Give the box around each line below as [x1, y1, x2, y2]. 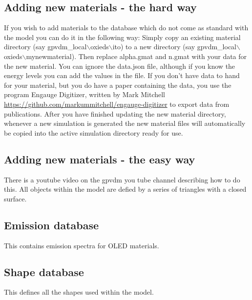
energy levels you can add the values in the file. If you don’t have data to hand [4, 70, 240, 80]
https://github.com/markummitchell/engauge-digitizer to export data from [4, 99, 230, 109]
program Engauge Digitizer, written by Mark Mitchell [4, 89, 166, 100]
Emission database [4, 217, 99, 232]
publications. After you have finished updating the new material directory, [4, 108, 226, 119]
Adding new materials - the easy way [4, 151, 195, 166]
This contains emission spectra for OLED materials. [4, 240, 159, 250]
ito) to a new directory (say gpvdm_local [112, 41, 236, 52]
